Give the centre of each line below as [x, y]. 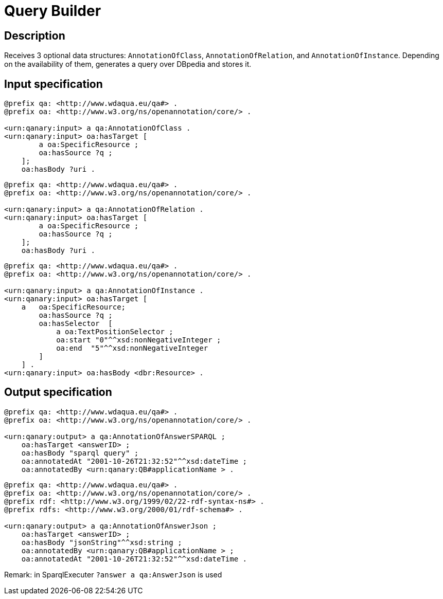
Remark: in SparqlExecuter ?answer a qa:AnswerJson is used [113, 574]
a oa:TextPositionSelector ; [115, 332]
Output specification [58, 392]
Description [35, 35]
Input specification [54, 84]
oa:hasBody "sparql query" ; [80, 453]
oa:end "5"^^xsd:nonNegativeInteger [132, 348]
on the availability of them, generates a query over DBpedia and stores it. [128, 64]
